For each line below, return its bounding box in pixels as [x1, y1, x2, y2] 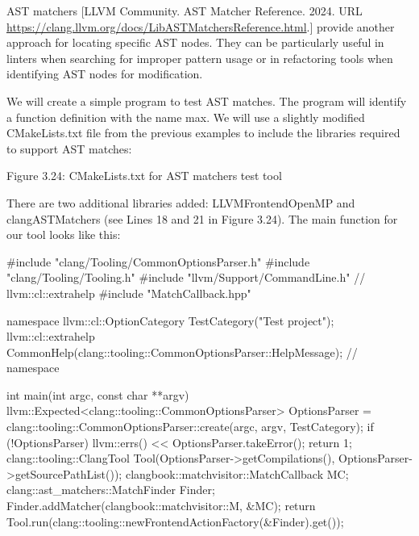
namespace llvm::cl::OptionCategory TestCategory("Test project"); [6, 312, 334, 329]
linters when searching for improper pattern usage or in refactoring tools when [6, 49, 393, 66]
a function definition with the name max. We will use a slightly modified [6, 108, 365, 125]
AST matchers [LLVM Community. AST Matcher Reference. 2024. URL [6, 2, 363, 19]
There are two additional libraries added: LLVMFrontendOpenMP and [6, 194, 355, 211]
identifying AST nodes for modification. [6, 65, 203, 82]
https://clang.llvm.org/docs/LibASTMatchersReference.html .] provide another [6, 18, 395, 35]
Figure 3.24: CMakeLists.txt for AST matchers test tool [6, 167, 282, 184]
